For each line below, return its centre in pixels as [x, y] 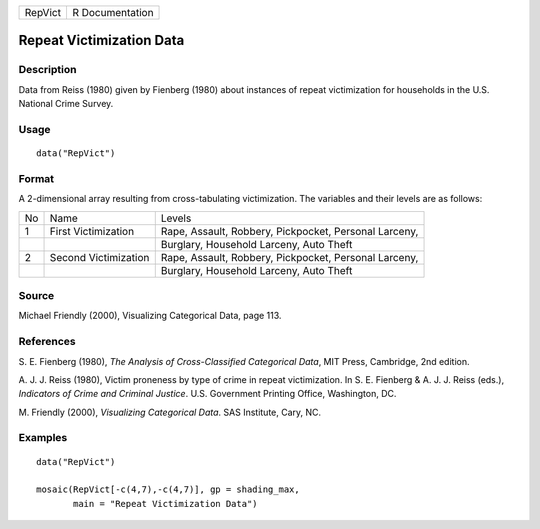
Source [36, 296]
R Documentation [112, 12]
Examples [43, 438]
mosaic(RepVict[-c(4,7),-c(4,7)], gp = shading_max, [168, 489]
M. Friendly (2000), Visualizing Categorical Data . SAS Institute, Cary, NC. [170, 412]
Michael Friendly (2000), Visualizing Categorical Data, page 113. [150, 316]
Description [47, 70]
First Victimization [92, 231]
